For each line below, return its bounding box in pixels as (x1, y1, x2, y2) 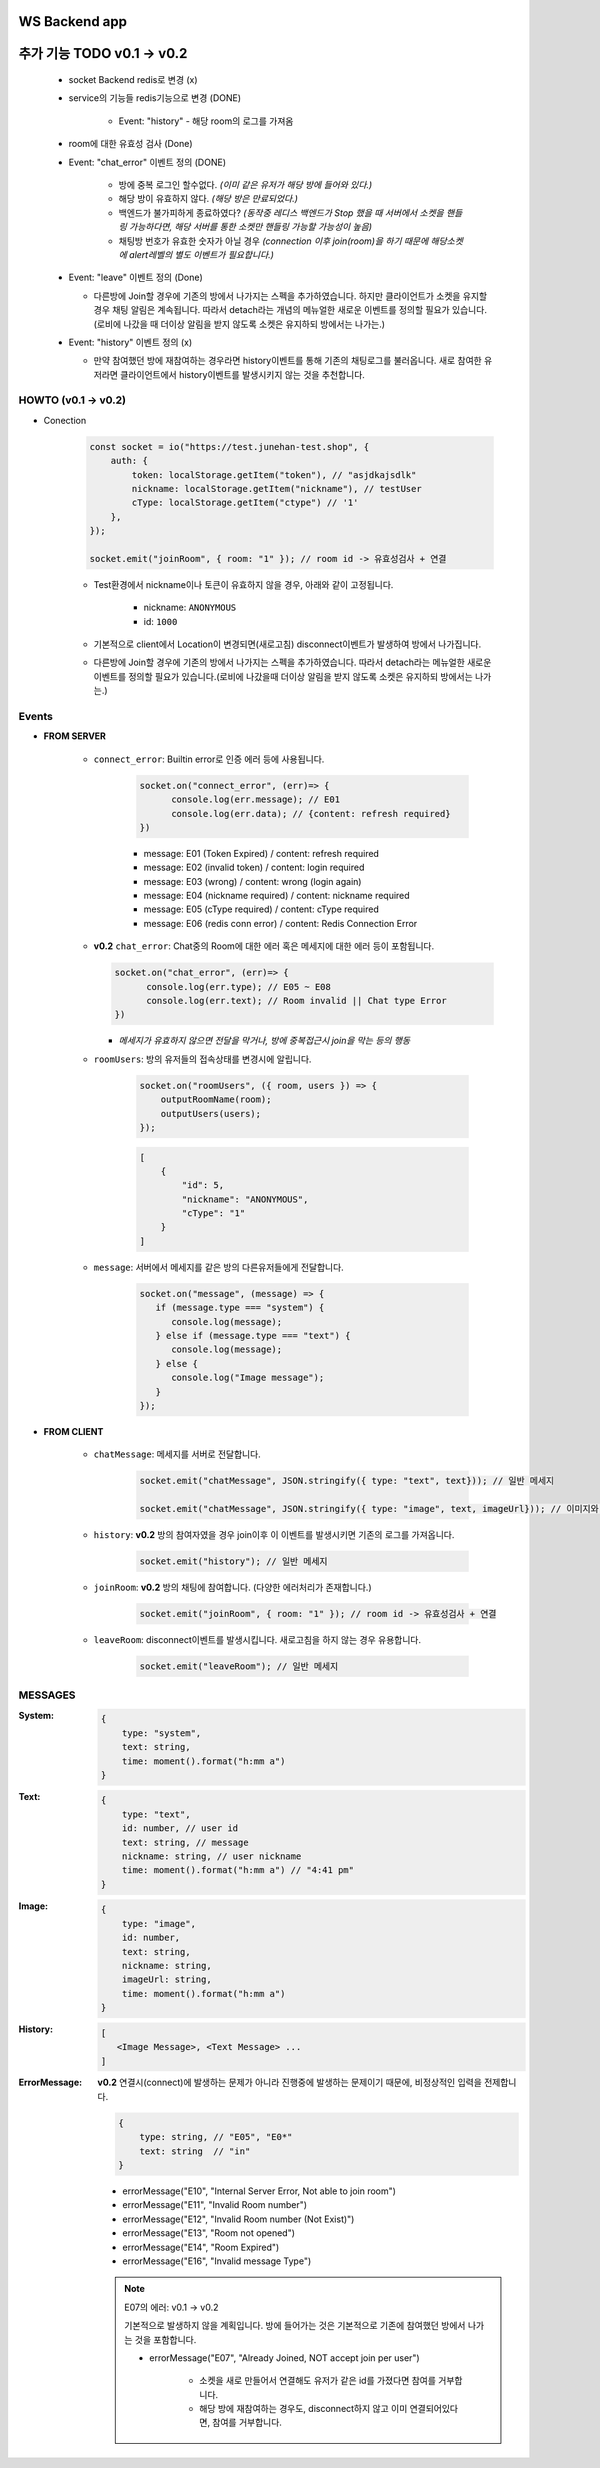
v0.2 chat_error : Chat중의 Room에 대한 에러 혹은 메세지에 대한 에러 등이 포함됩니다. (93, 940, 435, 952)
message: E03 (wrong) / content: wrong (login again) (143, 875, 362, 887)
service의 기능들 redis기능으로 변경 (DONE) (68, 92, 242, 104)
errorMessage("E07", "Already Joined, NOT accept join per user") (149, 2351, 420, 2364)
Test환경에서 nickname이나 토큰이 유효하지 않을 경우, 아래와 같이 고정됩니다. (93, 578, 394, 590)
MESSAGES (18, 1688, 76, 1702)
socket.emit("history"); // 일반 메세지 (139, 1556, 328, 1567)
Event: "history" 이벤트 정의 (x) (68, 336, 193, 348)
